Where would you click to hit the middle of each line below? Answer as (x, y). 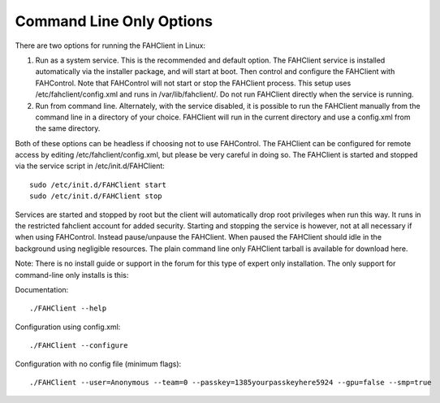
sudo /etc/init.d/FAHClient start (98, 184)
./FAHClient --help (68, 308)
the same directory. (68, 128)
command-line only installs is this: (72, 275)
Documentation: (42, 289)
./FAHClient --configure (79, 346)
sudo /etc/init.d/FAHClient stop (96, 196)
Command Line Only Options (114, 21)
